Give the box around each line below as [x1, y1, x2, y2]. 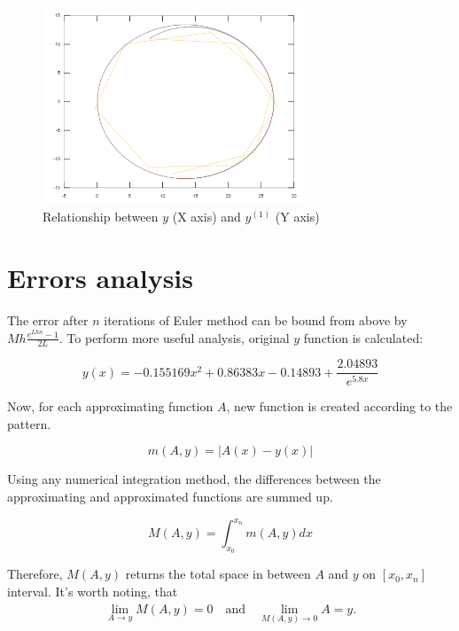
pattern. [7, 414, 51, 432]
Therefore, [7, 565, 63, 583]
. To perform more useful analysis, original [58, 328, 290, 347]
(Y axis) [275, 207, 320, 226]
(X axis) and [172, 207, 241, 226]
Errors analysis [7, 259, 194, 295]
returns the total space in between [125, 565, 311, 583]
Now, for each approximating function [7, 397, 214, 416]
